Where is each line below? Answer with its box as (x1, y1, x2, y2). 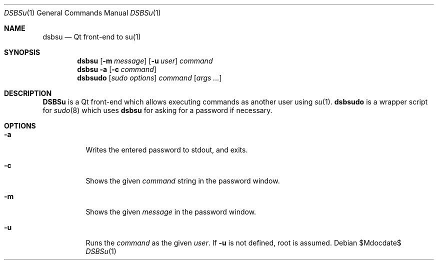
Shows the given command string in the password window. (85, 176, 280, 185)
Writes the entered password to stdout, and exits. (85, 145, 248, 154)
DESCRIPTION (4, 89, 52, 97)
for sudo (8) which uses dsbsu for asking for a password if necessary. (42, 106, 272, 114)
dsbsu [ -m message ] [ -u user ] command (77, 56, 213, 65)
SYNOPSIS (4, 48, 40, 56)
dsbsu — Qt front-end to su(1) (42, 32, 141, 41)
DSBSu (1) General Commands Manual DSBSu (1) (4, 8, 161, 17)
